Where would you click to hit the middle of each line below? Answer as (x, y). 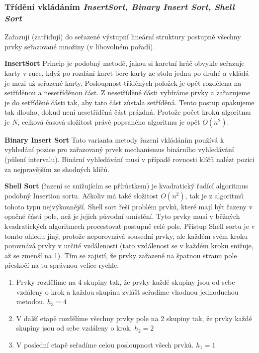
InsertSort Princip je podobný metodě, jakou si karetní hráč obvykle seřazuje (125, 63)
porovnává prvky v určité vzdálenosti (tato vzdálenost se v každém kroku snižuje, (129, 246)
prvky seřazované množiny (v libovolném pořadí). (80, 46)
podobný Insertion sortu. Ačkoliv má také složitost (82, 195)
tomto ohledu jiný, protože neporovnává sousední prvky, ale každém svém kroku (126, 236)
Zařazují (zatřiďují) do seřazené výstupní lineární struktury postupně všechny (123, 37)
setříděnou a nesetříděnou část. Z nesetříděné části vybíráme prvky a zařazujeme (128, 92)
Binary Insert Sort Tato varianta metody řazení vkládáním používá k (114, 139)
